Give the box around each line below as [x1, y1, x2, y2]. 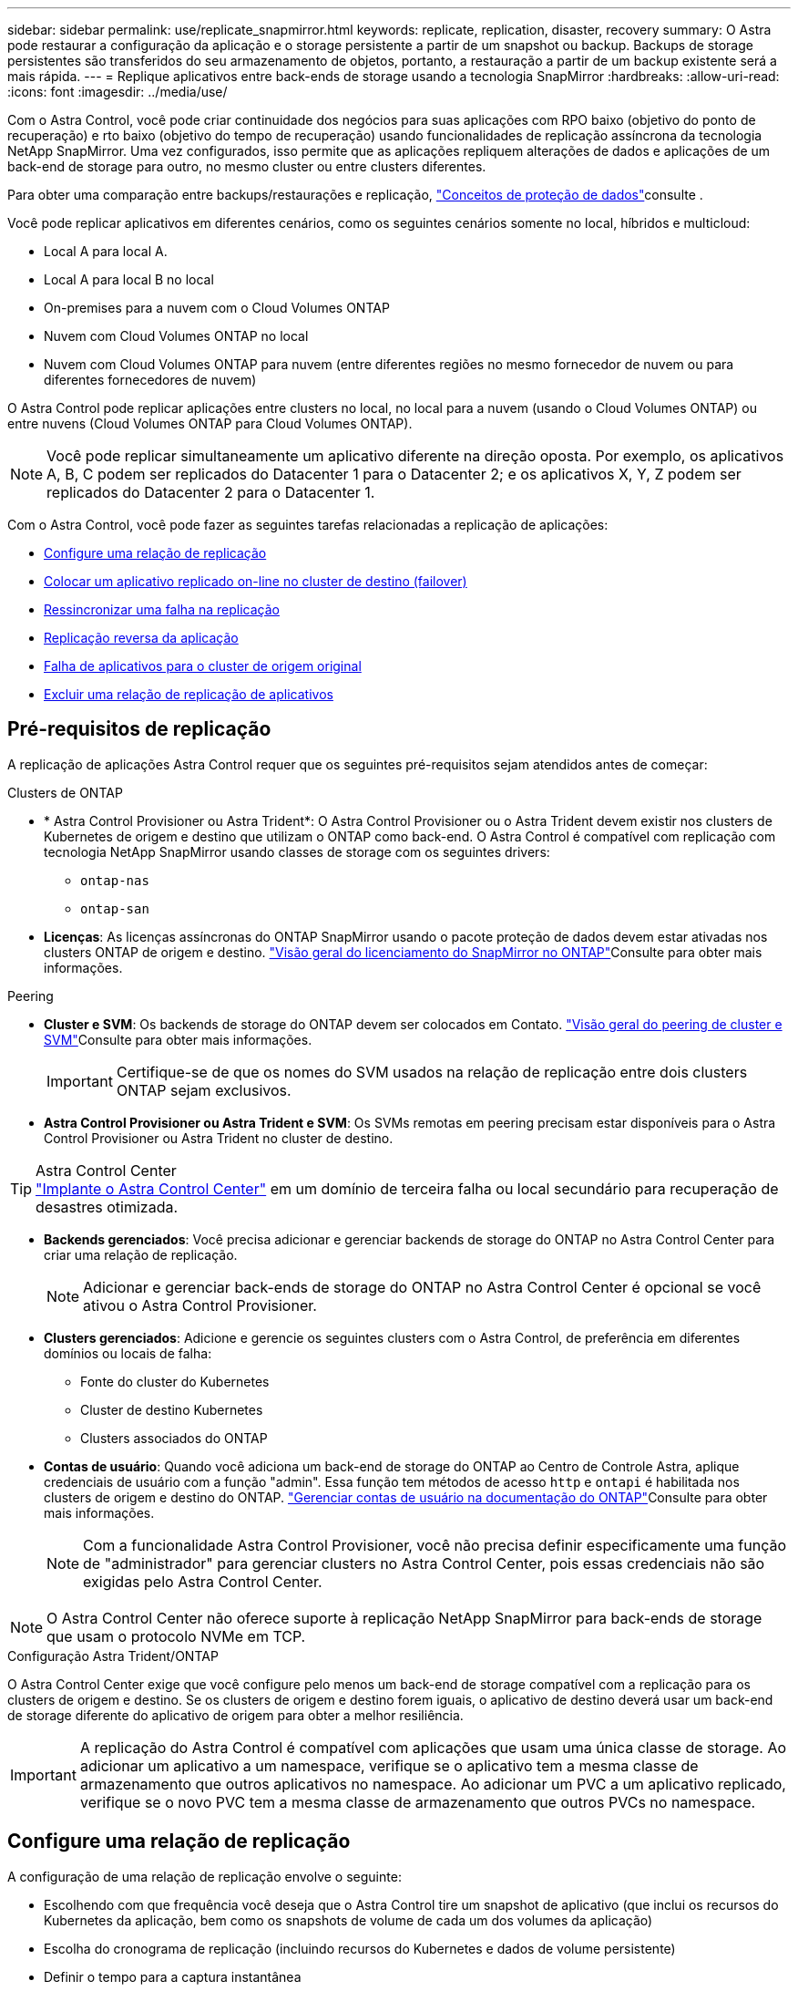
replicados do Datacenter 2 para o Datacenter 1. [46, 483, 375, 501]
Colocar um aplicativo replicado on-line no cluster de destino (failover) [44, 573, 467, 589]
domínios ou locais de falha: [44, 1345, 212, 1361]
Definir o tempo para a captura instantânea [44, 1968, 302, 1985]
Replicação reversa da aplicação [44, 630, 239, 645]
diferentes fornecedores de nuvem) [44, 372, 257, 387]
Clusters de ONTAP [7, 784, 123, 800]
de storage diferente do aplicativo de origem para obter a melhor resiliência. [7, 1707, 464, 1723]
